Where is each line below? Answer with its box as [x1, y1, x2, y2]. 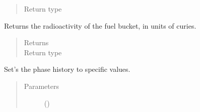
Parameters [24, 80, 59, 91]
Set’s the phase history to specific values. [4, 64, 130, 74]
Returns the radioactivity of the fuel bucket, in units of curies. [4, 20, 196, 31]
